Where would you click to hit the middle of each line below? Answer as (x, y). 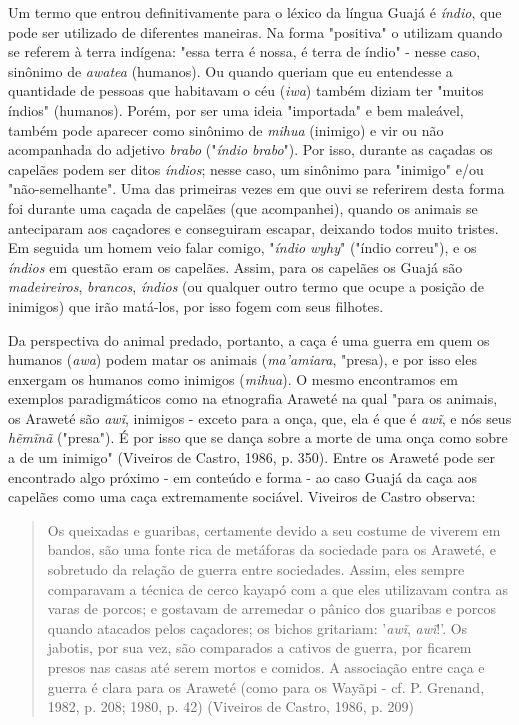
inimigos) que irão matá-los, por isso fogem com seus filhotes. (196, 305)
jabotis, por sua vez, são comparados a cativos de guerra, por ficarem (259, 647)
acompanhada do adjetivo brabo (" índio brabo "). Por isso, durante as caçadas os (250, 149)
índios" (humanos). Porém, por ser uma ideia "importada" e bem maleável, (236, 109)
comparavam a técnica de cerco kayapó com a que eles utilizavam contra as (278, 588)
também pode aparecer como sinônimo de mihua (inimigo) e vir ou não (226, 129)
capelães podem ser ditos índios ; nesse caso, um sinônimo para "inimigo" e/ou (246, 168)
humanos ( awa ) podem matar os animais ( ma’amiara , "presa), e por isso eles (242, 359)
